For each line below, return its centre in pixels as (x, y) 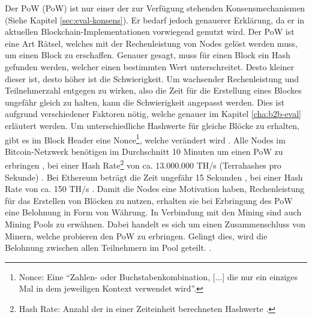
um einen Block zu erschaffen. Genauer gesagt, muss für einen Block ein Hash (148, 55)
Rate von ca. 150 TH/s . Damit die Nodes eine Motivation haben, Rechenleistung (155, 189)
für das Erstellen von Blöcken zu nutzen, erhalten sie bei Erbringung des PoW (149, 200)
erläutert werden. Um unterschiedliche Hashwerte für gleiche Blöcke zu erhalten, (152, 125)
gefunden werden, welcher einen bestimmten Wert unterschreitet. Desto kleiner (150, 66)
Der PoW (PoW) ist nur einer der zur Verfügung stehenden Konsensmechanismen (155, 8)
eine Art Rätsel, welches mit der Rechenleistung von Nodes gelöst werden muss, (151, 43)
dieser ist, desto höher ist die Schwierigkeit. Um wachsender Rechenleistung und (152, 78)
